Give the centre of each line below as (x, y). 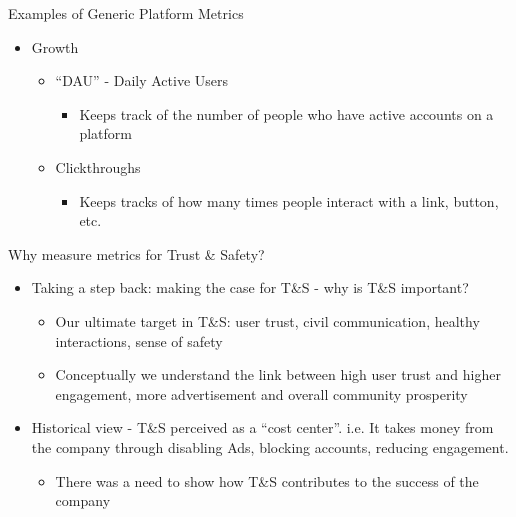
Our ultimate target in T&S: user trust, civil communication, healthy (267, 320)
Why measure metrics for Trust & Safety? (136, 253)
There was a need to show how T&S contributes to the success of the (267, 480)
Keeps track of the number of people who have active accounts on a (286, 113)
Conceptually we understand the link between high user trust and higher (278, 374)
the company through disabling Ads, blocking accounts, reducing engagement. (270, 446)
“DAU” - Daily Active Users (142, 80)
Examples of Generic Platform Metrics (126, 13)
